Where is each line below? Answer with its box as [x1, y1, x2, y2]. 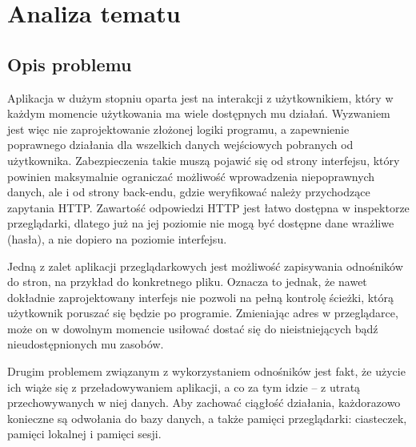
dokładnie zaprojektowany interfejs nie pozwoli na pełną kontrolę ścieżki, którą [7, 288, 394, 305]
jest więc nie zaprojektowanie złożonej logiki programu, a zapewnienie [7, 120, 350, 137]
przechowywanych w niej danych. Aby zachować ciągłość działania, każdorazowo [7, 394, 401, 411]
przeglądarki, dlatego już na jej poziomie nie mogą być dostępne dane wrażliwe [7, 215, 394, 232]
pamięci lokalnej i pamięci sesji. [7, 425, 162, 442]
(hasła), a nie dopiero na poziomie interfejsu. [7, 230, 227, 247]
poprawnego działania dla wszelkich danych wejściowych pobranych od [7, 136, 354, 153]
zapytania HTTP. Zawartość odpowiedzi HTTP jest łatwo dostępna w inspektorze [7, 199, 410, 215]
